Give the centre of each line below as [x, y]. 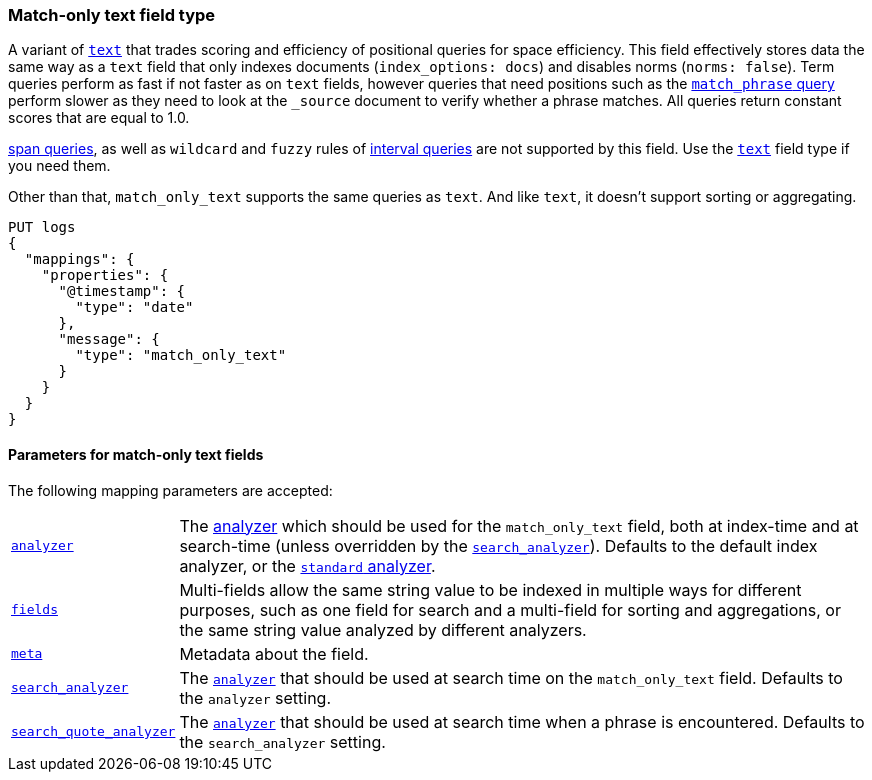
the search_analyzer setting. [282, 741]
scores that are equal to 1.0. [99, 118]
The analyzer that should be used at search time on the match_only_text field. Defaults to [511, 677]
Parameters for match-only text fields [136, 454]
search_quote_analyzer [93, 732]
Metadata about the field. [274, 653]
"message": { [109, 339]
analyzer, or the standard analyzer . [307, 565]
